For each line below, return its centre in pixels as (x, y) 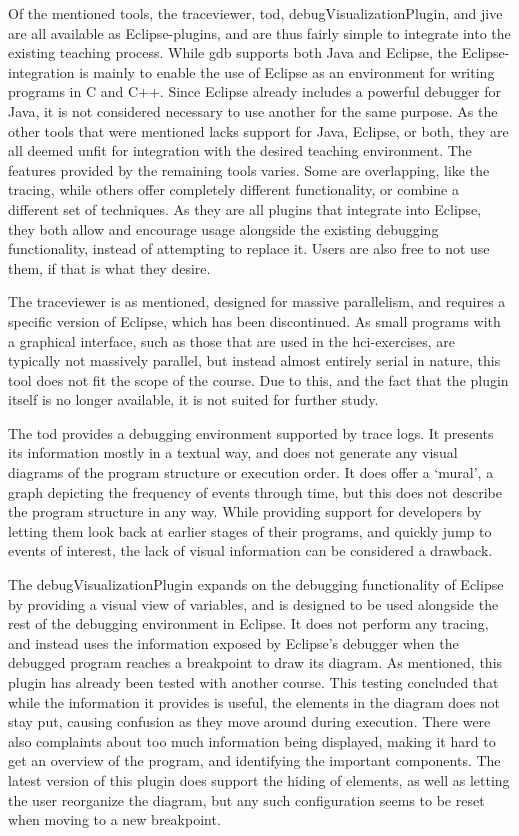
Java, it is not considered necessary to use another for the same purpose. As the (253, 110)
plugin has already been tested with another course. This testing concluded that (253, 682)
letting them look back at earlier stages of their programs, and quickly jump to (250, 530)
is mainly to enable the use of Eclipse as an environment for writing (287, 71)
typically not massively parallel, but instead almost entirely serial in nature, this (254, 360)
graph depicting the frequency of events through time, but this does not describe (255, 491)
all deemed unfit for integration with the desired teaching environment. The (240, 150)
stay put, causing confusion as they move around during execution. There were (249, 721)
